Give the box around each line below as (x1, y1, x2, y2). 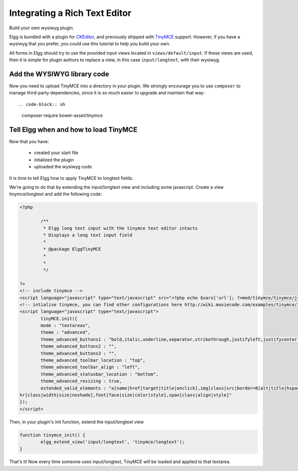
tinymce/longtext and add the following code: (9, 191, 102, 197)
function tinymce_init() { (19, 432, 85, 438)
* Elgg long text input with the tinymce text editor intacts (43, 225, 198, 231)
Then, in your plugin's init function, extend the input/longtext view (9, 419, 144, 425)
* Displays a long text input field (43, 232, 133, 238)
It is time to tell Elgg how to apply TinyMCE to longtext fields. (9, 175, 134, 181)
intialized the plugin (34, 157, 74, 162)
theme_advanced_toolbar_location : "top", (40, 358, 146, 363)
